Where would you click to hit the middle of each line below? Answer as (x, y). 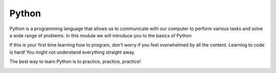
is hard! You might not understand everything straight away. (72, 52)
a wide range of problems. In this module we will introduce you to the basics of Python (100, 35)
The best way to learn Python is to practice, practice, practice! (75, 62)
